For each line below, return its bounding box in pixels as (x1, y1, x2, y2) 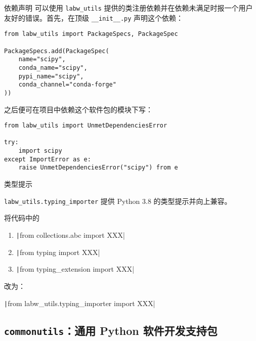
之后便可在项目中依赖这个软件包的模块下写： (4, 104, 153, 114)
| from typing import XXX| (16, 246, 100, 257)
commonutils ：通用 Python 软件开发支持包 (4, 322, 218, 338)
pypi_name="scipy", (18, 72, 84, 80)
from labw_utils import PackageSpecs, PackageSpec (4, 30, 178, 38)
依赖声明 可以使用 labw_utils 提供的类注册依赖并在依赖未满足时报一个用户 (4, 3, 253, 13)
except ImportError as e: (4, 155, 91, 163)
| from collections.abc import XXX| (16, 229, 125, 240)
